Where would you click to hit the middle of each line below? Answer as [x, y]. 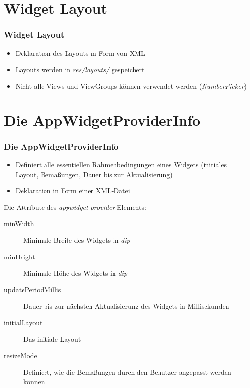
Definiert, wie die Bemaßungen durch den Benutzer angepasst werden [127, 372]
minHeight [20, 256]
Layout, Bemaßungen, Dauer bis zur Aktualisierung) [94, 174]
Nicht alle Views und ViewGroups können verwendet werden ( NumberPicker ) [131, 86]
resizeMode [21, 355]
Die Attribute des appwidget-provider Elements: [75, 207]
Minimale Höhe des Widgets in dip [76, 273]
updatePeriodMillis [33, 289]
